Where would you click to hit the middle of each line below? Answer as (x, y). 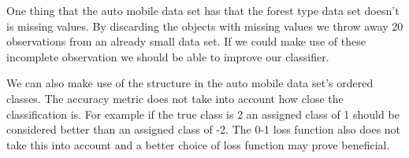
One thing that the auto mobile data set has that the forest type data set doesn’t (203, 10)
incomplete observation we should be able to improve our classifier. (168, 56)
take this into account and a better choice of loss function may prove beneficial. (198, 144)
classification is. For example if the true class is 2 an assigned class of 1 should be (203, 114)
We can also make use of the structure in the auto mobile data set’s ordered (190, 83)
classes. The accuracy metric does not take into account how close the (175, 98)
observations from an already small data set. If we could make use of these (186, 41)
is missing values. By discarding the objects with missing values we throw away (197, 26)
